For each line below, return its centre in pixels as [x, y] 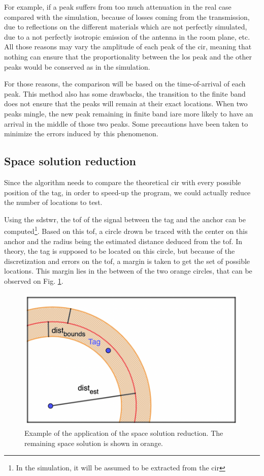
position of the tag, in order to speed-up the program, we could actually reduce [127, 192]
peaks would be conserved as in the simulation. [77, 66]
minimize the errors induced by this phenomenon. [81, 133]
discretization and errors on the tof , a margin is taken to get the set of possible [127, 261]
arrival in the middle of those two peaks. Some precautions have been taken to [126, 123]
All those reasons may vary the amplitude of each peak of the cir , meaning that [128, 47]
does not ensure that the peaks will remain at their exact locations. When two [126, 103]
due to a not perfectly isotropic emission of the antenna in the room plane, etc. [127, 36]
